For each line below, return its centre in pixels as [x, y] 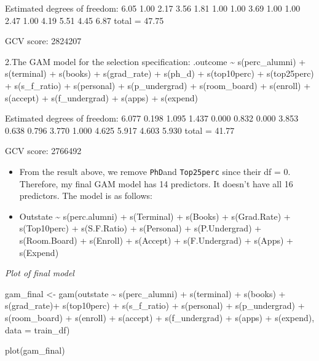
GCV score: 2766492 [43, 151]
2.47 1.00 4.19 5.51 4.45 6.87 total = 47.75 [85, 20]
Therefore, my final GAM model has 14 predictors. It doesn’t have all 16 [156, 183]
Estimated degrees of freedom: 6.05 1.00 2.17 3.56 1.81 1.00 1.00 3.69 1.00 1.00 [153, 8]
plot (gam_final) [35, 350]
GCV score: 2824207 [43, 41]
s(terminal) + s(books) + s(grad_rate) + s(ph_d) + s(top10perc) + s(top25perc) [159, 73]
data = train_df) [37, 329]
